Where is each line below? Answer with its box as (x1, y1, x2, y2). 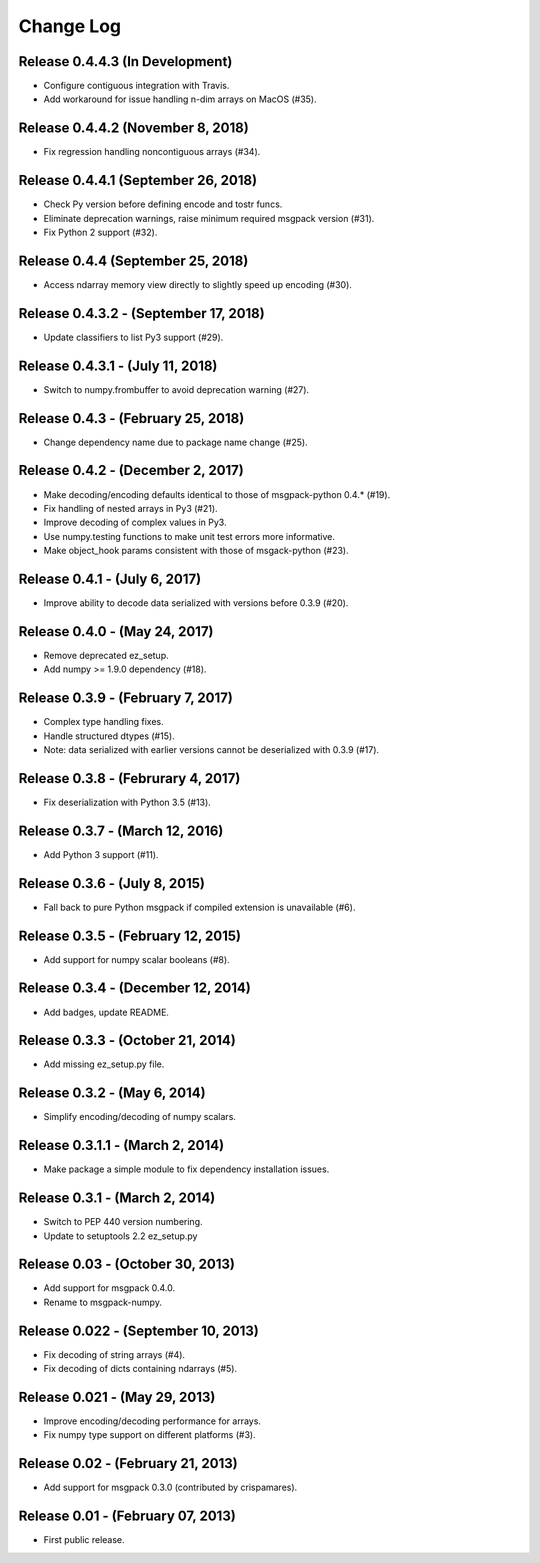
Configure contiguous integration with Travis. (43, 80, 230, 92)
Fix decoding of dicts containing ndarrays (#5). (43, 1363, 238, 1375)
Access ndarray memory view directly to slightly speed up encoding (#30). (43, 278, 352, 290)
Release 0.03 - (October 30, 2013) (18, 1256, 235, 1273)
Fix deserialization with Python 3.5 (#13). (43, 796, 212, 808)
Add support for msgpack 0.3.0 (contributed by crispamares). (43, 1481, 298, 1494)
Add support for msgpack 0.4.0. (43, 1282, 176, 1294)
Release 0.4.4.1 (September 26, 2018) (18, 172, 258, 189)
